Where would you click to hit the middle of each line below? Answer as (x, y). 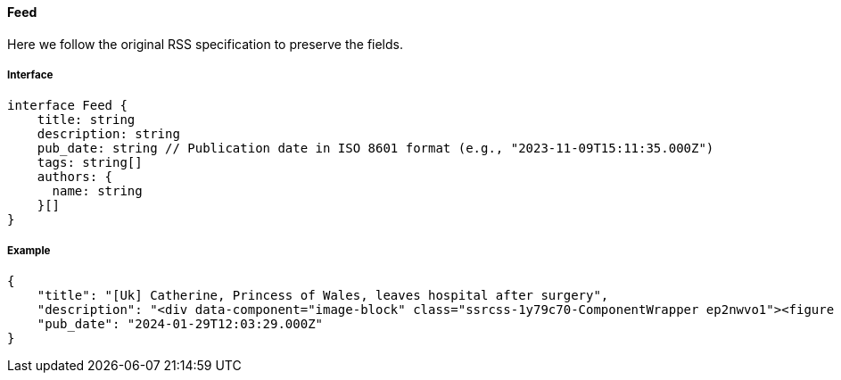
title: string (86, 120)
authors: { (75, 177)
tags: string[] (90, 163)
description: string (108, 134)
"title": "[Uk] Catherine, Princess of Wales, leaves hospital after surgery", (323, 296)
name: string (97, 191)
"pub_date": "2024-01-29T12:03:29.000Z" (180, 324)
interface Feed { (67, 106)
